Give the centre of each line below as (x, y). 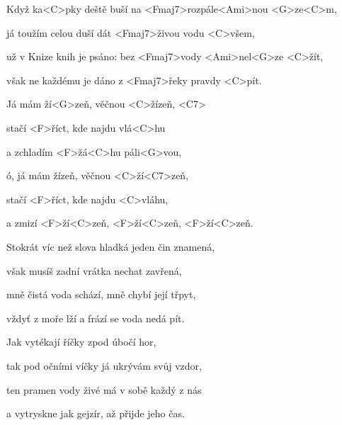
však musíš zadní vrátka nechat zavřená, (94, 270)
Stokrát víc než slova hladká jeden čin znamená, (111, 246)
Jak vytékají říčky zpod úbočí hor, (81, 342)
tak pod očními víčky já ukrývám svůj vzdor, (104, 365)
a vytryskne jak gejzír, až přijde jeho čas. (96, 413)
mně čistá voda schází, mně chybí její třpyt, (101, 294)
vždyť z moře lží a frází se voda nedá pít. (96, 318)
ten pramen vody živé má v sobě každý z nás (104, 389)
